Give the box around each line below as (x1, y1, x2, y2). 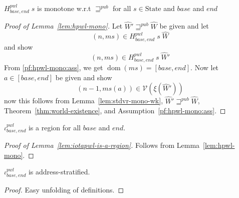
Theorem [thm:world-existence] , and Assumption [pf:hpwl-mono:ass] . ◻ (4, 105, 226, 116)
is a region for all (28, 122, 81, 132)
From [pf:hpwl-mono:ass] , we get (4, 62, 103, 73)
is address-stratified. (28, 166, 90, 177)
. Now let (190, 62, 219, 73)
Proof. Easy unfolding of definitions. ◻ (4, 184, 124, 194)
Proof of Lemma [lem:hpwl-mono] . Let (4, 21, 123, 31)
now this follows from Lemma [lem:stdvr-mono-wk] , (4, 95, 163, 106)
